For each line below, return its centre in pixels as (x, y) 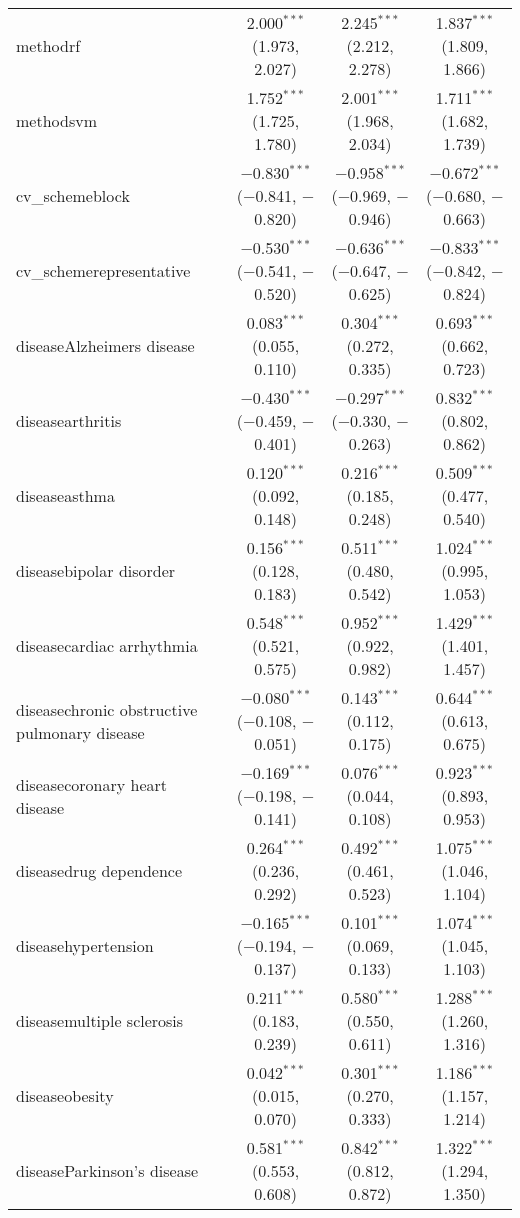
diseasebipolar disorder (96, 570)
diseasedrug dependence (99, 870)
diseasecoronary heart (91, 784)
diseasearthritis (69, 420)
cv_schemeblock (73, 195)
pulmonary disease (80, 732)
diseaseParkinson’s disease (107, 1170)
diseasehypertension (85, 945)
